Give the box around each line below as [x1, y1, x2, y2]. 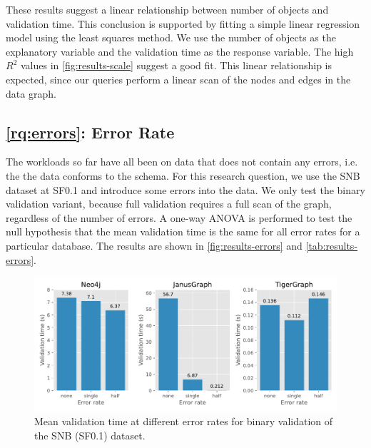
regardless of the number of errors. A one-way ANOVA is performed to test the [6, 210, 352, 225]
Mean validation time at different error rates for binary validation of [34, 414, 333, 429]
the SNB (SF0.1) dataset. [34, 427, 146, 442]
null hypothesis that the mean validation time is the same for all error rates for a [6, 224, 360, 239]
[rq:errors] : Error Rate [6, 121, 175, 143]
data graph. [6, 86, 56, 101]
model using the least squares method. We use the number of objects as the [6, 30, 336, 45]
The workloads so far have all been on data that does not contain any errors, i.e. [6, 154, 358, 169]
